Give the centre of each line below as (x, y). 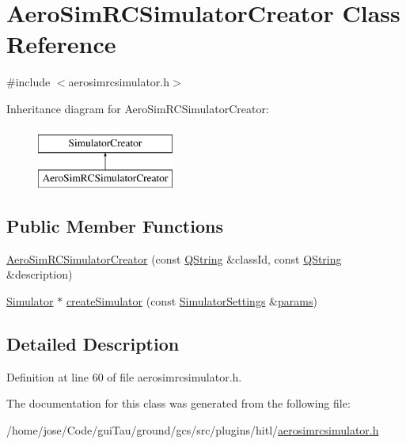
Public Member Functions (115, 226)
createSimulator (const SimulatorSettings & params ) (192, 301)
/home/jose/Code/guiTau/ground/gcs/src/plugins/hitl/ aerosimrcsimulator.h (193, 430)
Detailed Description (93, 344)
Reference (61, 44)
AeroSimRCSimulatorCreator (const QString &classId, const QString (174, 258)
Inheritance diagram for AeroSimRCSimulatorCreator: (138, 108)
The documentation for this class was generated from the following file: (178, 403)
